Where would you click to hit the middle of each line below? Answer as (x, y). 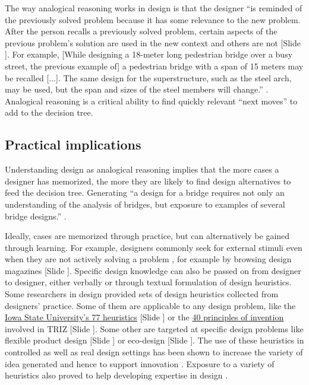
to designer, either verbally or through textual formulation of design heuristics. (148, 282)
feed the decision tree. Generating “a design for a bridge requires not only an (145, 192)
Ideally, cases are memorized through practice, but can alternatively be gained (147, 236)
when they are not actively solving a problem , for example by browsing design (148, 259)
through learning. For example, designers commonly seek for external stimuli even (154, 247)
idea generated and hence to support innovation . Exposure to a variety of (140, 363)
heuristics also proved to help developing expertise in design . (116, 375)
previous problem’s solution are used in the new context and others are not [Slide (153, 42)
